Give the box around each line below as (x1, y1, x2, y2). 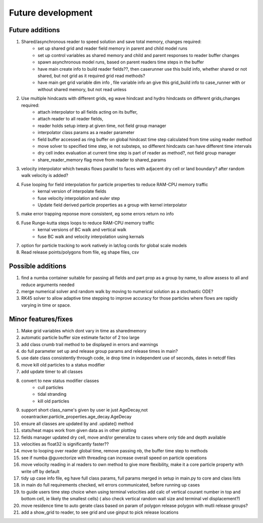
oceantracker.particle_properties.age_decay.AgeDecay (21, 414, 131, 420)
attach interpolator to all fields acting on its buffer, (38, 109, 138, 115)
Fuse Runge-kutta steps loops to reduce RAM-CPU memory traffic (21, 220, 154, 226)
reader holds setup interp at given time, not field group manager (38, 122, 167, 129)
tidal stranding (38, 391, 67, 397)
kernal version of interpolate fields (38, 188, 107, 194)
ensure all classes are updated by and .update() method (21, 421, 133, 426)
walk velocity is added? (21, 173, 68, 178)
